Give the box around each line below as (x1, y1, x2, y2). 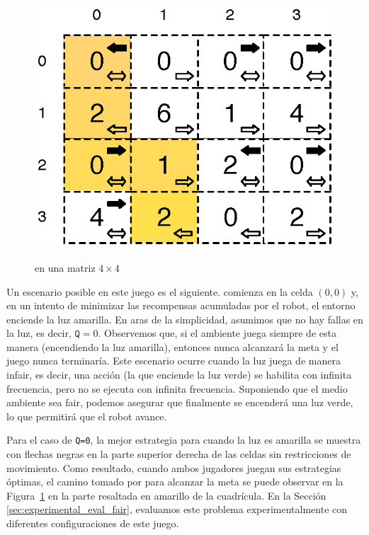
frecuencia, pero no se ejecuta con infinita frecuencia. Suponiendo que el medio (6, 381, 348, 396)
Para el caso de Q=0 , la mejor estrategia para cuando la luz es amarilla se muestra (6, 432, 361, 447)
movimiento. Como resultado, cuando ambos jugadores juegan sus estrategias (6, 460, 341, 475)
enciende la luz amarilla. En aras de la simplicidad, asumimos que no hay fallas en (6, 311, 363, 326)
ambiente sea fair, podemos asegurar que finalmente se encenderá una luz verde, (6, 395, 353, 410)
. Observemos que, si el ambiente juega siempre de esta (98, 326, 336, 340)
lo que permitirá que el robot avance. (6, 408, 167, 423)
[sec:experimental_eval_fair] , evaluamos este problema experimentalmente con (6, 502, 348, 517)
